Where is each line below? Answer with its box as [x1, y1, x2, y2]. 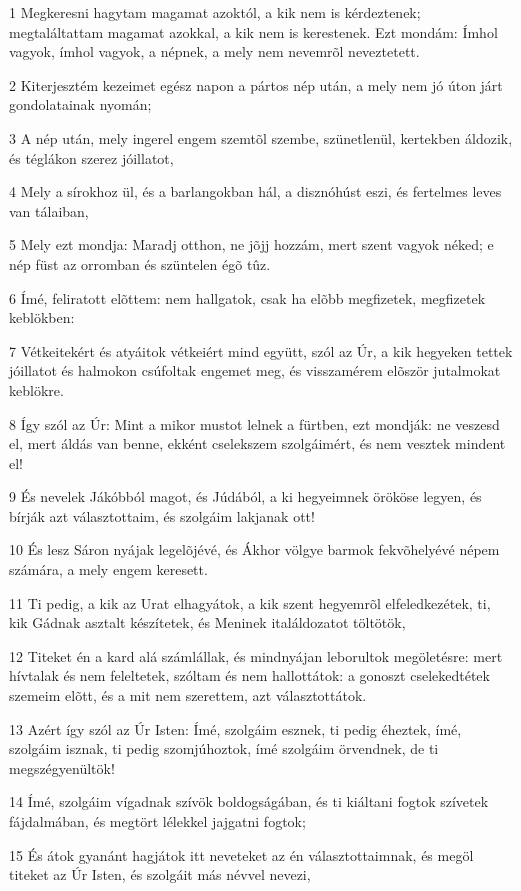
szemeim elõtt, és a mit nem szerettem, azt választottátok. [9, 685, 367, 706]
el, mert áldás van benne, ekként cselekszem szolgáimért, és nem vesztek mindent [9, 433, 506, 454]
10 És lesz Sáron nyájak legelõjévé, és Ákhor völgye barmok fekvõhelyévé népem [9, 539, 500, 560]
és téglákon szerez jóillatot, [9, 147, 174, 168]
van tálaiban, [9, 200, 89, 221]
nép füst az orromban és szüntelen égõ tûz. [9, 253, 271, 274]
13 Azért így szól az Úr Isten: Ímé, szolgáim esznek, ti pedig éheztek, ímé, [9, 718, 462, 739]
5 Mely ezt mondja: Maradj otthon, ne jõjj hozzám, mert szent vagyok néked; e [9, 234, 494, 255]
